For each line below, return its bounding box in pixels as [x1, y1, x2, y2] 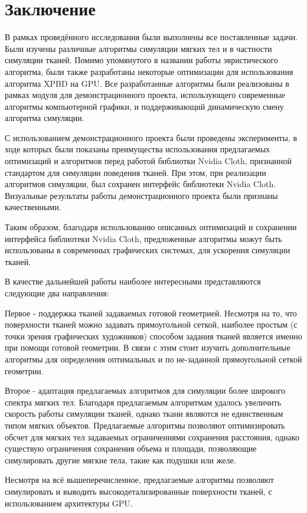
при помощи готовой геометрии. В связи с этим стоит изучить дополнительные [5, 341, 290, 354]
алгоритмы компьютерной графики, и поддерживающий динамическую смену [5, 100, 284, 112]
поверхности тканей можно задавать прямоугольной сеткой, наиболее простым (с [5, 318, 298, 331]
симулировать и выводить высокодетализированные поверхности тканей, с [5, 485, 272, 497]
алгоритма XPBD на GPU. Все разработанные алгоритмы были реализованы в [5, 77, 289, 89]
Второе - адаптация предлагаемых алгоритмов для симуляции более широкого [5, 384, 285, 397]
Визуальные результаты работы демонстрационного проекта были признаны [5, 189, 278, 201]
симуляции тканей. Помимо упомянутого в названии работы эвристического [5, 54, 278, 66]
